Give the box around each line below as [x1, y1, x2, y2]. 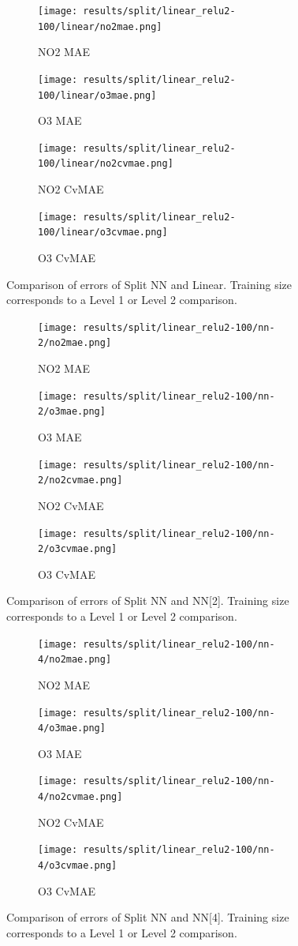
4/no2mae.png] [38, 654, 112, 666]
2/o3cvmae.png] [38, 543, 117, 555]
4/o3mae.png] [38, 723, 106, 734]
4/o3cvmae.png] [38, 860, 117, 871]
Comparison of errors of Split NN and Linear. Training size [6, 276, 292, 292]
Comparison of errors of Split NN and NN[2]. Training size [6, 592, 289, 609]
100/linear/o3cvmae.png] [38, 227, 168, 238]
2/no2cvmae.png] [38, 475, 123, 486]
